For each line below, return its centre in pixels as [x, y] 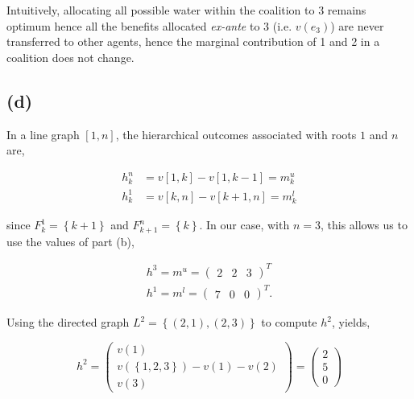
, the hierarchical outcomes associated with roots [236, 134]
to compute [289, 322]
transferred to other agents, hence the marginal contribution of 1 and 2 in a [193, 41]
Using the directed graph [68, 322]
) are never [357, 25]
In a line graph [43, 134]
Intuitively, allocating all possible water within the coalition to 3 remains [186, 10]
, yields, [351, 322]
